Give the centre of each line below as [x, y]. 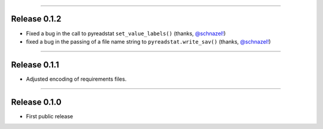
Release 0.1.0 [36, 102]
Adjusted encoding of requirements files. [76, 79]
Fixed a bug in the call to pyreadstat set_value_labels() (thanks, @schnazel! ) [126, 33]
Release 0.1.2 [36, 19]
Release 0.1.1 [35, 65]
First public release [50, 116]
